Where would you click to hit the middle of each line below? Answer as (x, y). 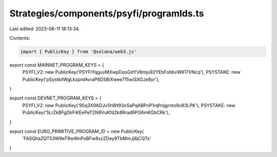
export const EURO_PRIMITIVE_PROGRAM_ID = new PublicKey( (76, 131)
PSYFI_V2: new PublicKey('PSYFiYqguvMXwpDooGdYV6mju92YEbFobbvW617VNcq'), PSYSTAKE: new (131, 72)
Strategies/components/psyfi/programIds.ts (107, 13)
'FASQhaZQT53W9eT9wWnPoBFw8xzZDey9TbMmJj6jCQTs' (87, 139)
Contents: (20, 38)
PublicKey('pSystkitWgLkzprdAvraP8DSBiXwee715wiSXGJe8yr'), (91, 79)
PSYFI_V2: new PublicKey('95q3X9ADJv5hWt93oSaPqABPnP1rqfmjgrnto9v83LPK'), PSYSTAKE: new (129, 105)
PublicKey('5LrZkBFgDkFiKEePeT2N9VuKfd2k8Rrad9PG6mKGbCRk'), (96, 112)
